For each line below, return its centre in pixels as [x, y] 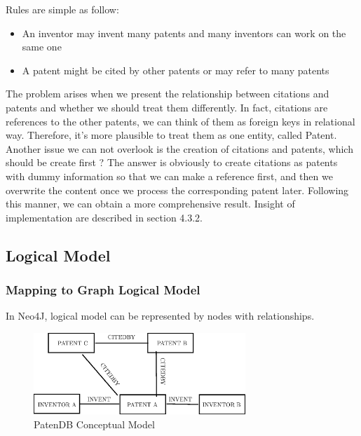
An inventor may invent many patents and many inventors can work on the [184, 33]
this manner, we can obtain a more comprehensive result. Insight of [150, 204]
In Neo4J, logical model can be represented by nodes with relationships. [160, 316]
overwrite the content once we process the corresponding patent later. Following [177, 190]
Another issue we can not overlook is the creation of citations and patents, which [179, 148]
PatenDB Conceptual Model [94, 424]
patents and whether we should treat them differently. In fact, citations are [167, 107]
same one [42, 47]
